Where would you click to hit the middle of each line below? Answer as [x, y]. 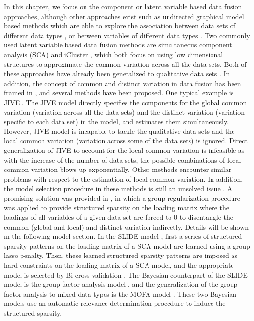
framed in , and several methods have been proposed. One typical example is [119, 93]
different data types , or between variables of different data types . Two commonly [127, 35]
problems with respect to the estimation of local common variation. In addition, [124, 179]
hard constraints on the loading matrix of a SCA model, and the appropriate [119, 265]
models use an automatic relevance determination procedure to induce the [115, 303]
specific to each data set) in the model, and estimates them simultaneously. [116, 121]
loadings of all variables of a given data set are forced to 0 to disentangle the [119, 217]
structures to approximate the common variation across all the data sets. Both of [125, 64]
